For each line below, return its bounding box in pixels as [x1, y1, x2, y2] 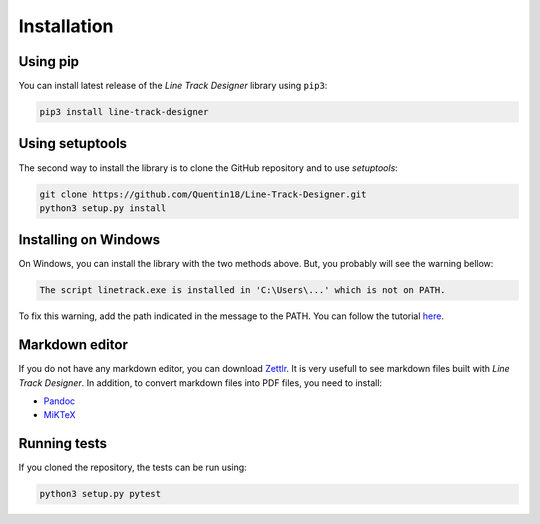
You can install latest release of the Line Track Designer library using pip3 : [18, 80, 328, 92]
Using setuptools [18, 135, 128, 152]
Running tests [18, 435, 108, 452]
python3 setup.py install [39, 202, 167, 214]
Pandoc [43, 395, 76, 407]
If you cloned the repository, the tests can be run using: [18, 461, 247, 474]
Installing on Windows [18, 231, 161, 249]
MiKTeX [43, 409, 76, 421]
